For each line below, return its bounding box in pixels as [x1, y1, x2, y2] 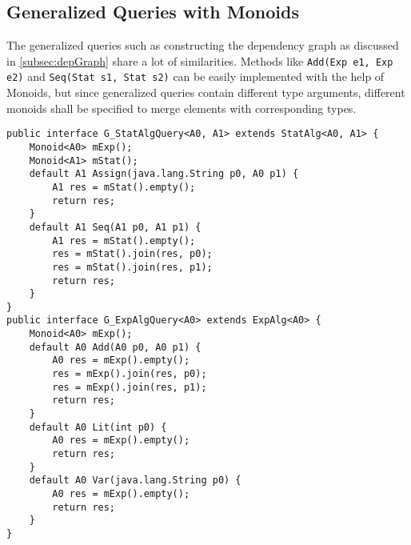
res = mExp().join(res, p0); [52, 368, 207, 380]
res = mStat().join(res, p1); [52, 261, 213, 273]
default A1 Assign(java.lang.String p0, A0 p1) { [29, 168, 299, 180]
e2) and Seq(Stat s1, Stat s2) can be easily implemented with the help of [6, 68, 385, 85]
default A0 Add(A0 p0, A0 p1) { [29, 341, 202, 353]
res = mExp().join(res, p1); [52, 381, 207, 393]
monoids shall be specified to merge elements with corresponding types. [6, 99, 357, 116]
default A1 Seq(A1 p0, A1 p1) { [29, 221, 202, 233]
